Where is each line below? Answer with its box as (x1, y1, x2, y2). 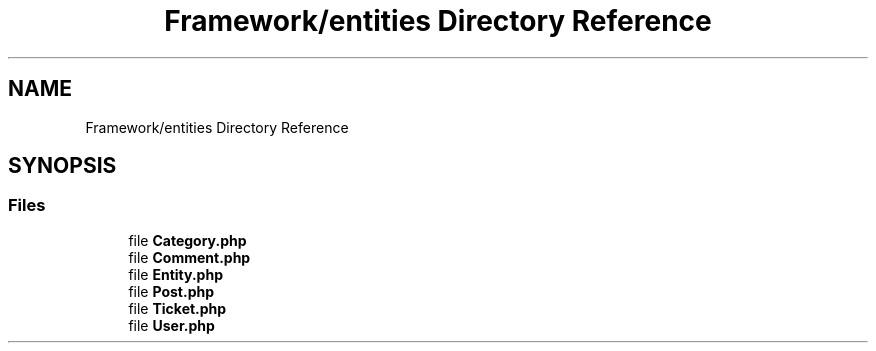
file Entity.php (128, 265, 223, 283)
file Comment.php (128, 248, 251, 266)
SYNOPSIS (8, 153, 117, 179)
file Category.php (128, 231, 247, 249)
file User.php (128, 316, 215, 334)
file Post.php (128, 282, 215, 300)
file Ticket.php (128, 299, 227, 317)
